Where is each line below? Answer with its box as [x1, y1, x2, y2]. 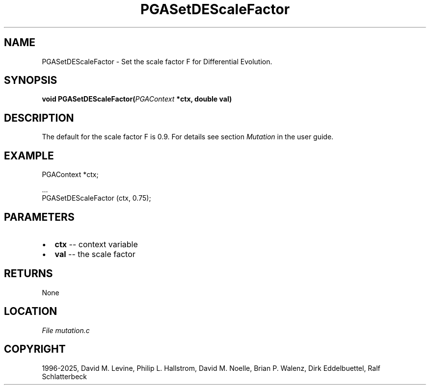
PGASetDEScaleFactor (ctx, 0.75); [42, 194, 151, 203]
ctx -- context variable [54, 239, 138, 249]
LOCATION [4, 305, 57, 318]
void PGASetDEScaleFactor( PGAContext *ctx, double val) [42, 95, 232, 104]
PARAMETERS [4, 210, 75, 223]
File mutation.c [42, 326, 90, 335]
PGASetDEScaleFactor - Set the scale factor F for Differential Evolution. [42, 57, 272, 66]
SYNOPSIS [4, 74, 57, 87]
